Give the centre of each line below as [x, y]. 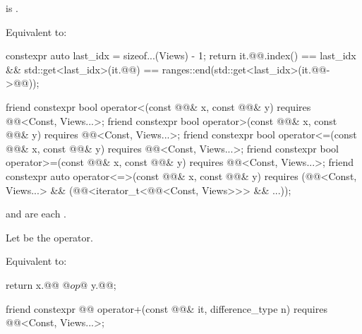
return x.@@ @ [38, 284]
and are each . [36, 214]
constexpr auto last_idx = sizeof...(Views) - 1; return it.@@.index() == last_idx [181, 55]
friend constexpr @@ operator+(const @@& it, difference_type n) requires [167, 308]
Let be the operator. [49, 237]
